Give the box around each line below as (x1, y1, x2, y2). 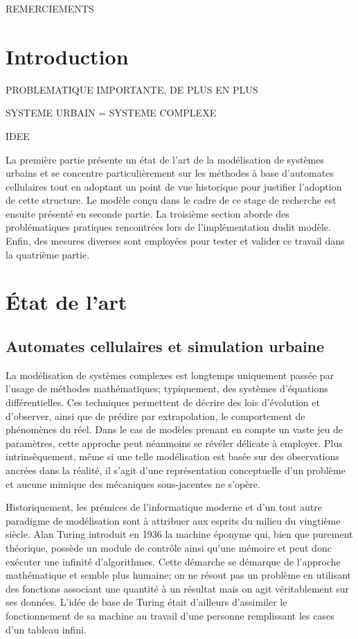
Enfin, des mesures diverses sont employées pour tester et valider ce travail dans (6, 234, 345, 248)
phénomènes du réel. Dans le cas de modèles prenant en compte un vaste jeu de (6, 422, 343, 437)
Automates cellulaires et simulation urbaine (6, 335, 325, 357)
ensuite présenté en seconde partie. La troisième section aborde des (6, 206, 289, 220)
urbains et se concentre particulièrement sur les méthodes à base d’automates (6, 166, 334, 180)
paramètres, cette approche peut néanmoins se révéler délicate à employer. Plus (6, 435, 343, 450)
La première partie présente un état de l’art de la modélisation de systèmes (6, 152, 324, 166)
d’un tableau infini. (6, 622, 87, 636)
